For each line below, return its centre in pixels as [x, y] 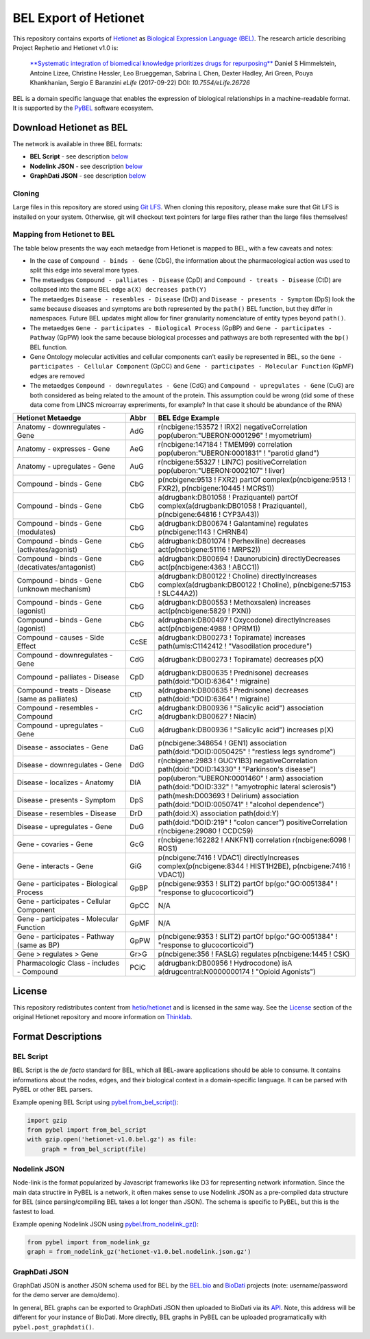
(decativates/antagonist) [56, 568]
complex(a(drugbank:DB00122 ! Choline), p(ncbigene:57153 [255, 585]
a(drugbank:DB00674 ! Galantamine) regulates [233, 524]
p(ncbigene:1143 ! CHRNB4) [203, 532]
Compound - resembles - [58, 708]
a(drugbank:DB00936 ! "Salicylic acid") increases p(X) [246, 730]
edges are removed [57, 376]
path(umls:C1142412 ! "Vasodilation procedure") [235, 647]
